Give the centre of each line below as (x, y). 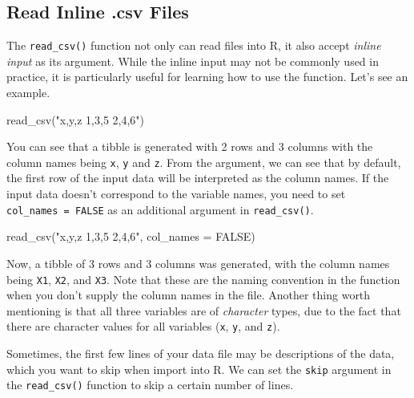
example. (28, 93)
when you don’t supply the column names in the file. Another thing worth (189, 295)
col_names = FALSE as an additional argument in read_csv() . (160, 209)
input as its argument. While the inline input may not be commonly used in (193, 61)
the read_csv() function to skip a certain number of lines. (150, 385)
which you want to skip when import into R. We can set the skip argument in (199, 369)
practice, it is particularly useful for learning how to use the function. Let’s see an (207, 77)
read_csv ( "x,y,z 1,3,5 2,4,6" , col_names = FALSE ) (131, 236)
